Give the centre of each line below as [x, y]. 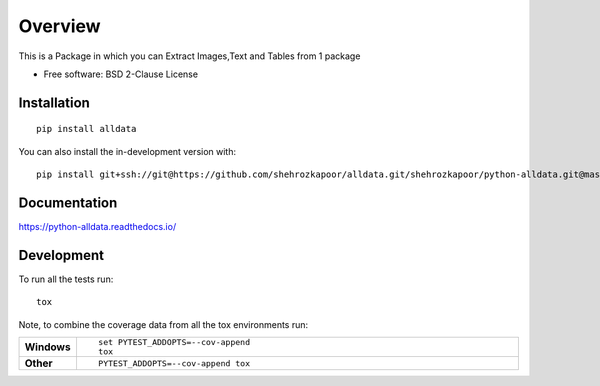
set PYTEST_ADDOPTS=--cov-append [174, 342]
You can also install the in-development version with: [127, 151]
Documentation [68, 202]
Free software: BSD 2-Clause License [121, 74]
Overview [59, 26]
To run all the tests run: [66, 279]
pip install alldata [86, 129]
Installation [54, 102]
